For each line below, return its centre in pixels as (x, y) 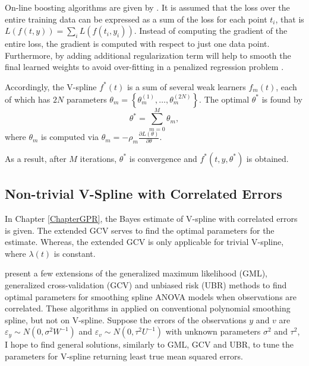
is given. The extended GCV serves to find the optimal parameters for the (140, 230)
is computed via (70, 137)
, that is (290, 19)
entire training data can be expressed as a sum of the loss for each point (136, 19)
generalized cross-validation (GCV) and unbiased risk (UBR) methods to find (146, 285)
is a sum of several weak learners (186, 86)
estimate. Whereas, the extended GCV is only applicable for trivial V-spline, (144, 242)
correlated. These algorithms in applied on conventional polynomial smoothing (148, 308)
